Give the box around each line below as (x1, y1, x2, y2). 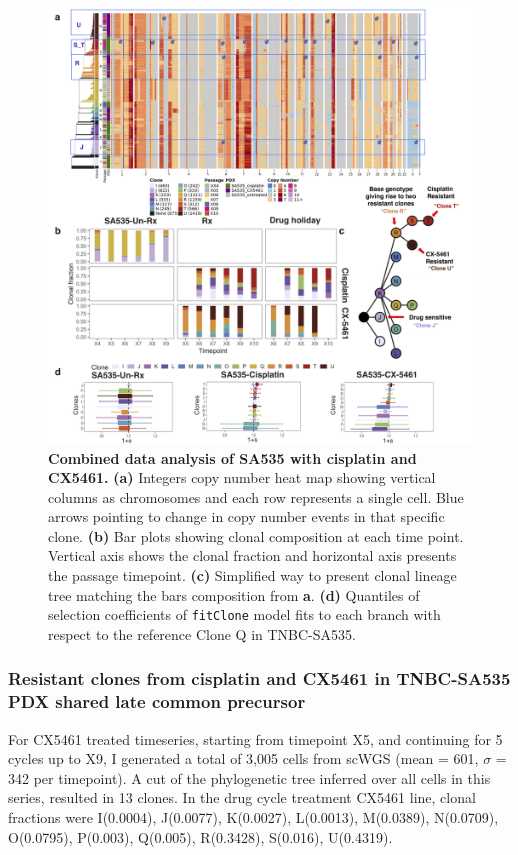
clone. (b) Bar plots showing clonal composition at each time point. (48, 525, 464, 546)
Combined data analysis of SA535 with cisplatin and (48, 447, 417, 468)
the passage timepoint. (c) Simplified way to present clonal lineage (48, 565, 457, 586)
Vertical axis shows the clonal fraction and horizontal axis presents (48, 545, 457, 566)
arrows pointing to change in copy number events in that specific (48, 506, 445, 527)
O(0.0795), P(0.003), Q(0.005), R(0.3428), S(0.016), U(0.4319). (8, 826, 393, 847)
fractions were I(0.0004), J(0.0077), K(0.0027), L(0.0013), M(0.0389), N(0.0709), (8, 807, 499, 828)
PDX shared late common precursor (8, 689, 306, 714)
